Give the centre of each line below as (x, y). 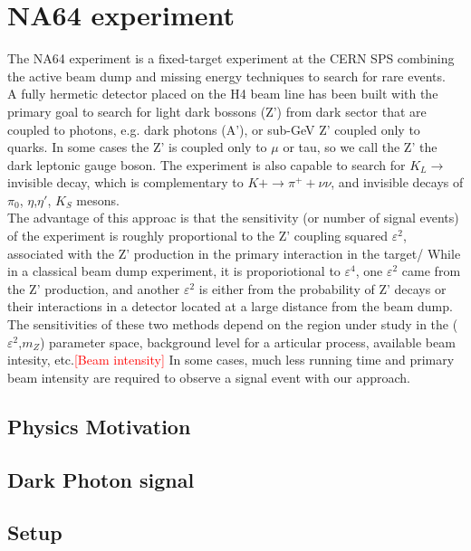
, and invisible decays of (397, 182)
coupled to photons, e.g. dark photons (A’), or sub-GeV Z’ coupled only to (214, 129)
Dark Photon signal (101, 479)
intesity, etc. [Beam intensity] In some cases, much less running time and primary (231, 360)
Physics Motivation (99, 426)
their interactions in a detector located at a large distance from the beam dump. (230, 306)
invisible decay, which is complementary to (125, 182)
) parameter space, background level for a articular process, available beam (247, 342)
